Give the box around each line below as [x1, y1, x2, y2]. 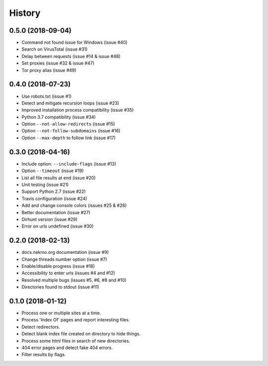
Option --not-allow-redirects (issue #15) [21, 121, 115, 127]
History [9, 7, 41, 18]
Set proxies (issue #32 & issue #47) [21, 60, 94, 66]
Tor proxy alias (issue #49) [21, 67, 76, 73]
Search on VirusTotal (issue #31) [21, 46, 88, 52]
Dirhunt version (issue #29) [21, 216, 78, 222]
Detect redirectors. [21, 324, 61, 330]
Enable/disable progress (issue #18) [21, 263, 95, 269]
